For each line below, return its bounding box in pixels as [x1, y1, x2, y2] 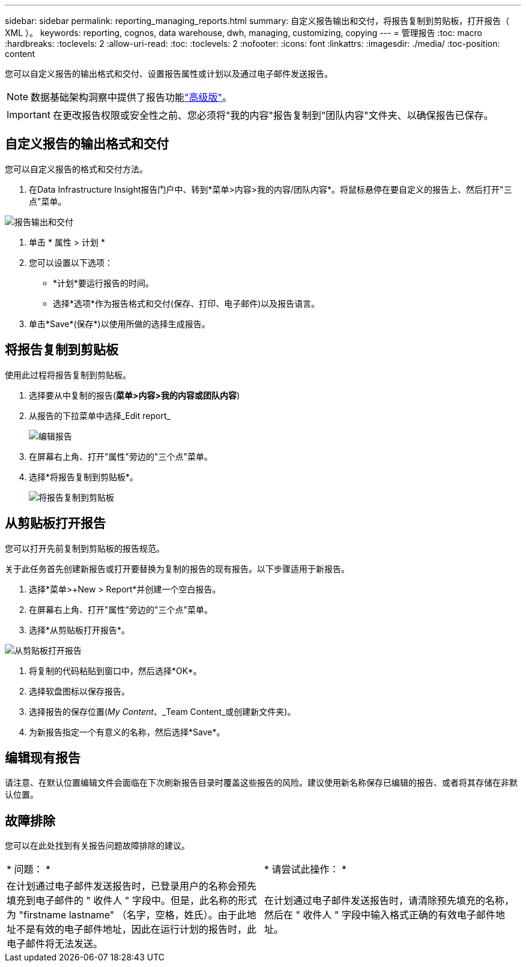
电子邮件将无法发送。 [7, 938, 103, 950]
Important [7, 109, 50, 121]
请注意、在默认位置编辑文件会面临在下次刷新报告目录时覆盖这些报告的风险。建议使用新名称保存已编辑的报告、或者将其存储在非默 [5, 777, 518, 788]
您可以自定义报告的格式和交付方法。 [5, 163, 148, 174]
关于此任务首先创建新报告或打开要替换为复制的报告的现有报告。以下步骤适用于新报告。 [5, 563, 349, 574]
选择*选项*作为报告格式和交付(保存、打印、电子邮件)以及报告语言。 [53, 298, 320, 309]
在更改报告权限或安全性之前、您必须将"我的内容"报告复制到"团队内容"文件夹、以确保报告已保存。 [52, 109, 494, 121]
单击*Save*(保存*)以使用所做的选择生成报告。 [29, 318, 210, 329]
